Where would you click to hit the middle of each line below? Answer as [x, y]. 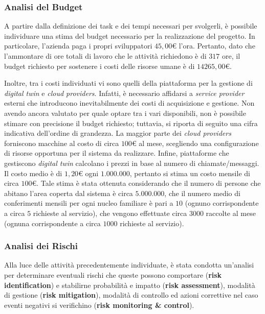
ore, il [231, 56]
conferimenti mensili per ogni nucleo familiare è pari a [89, 203]
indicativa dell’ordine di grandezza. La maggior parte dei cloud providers [118, 133]
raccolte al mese [231, 213]
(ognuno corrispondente [222, 203]
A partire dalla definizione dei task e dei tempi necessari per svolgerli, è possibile [131, 26]
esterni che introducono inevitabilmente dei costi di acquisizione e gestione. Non [129, 103]
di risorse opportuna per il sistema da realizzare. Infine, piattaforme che [117, 153]
